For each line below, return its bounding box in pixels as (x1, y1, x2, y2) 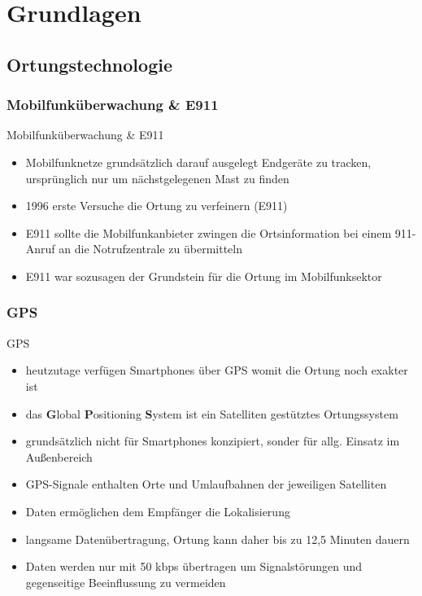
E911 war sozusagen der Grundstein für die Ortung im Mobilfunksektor (25, 267, 382, 284)
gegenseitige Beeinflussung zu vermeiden (25, 573, 226, 590)
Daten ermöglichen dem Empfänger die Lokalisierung (25, 502, 290, 519)
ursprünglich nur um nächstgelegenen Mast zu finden (25, 169, 289, 186)
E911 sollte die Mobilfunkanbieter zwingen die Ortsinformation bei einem (25, 224, 392, 241)
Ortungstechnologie (7, 51, 172, 77)
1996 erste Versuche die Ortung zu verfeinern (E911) (25, 197, 288, 214)
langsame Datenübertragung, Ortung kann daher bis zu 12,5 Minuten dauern (25, 530, 410, 547)
